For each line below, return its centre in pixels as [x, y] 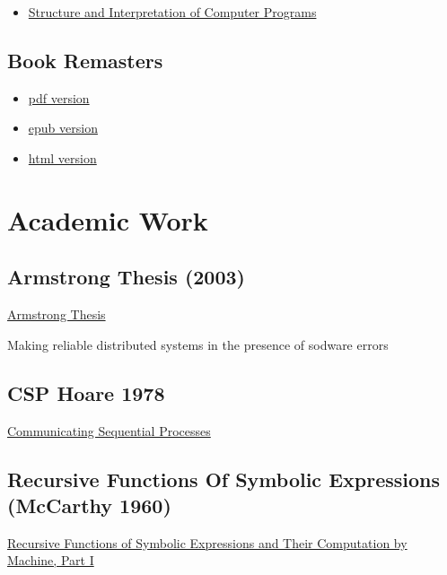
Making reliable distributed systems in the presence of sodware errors [198, 344]
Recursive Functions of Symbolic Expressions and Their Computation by [207, 542]
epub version [63, 128]
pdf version [59, 97]
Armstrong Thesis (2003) [126, 277]
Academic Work [108, 219]
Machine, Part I [51, 560]
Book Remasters [85, 60]
